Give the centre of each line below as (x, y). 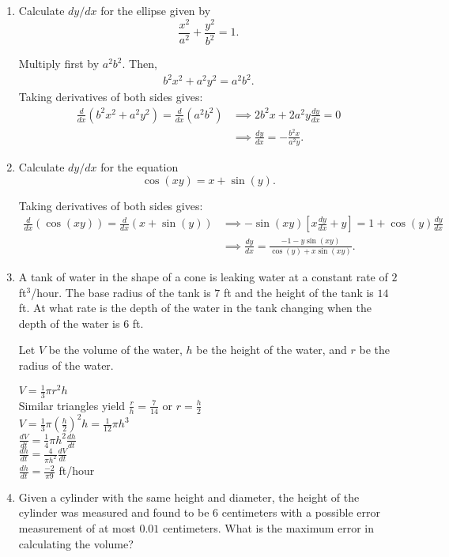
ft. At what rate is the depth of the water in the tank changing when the (195, 308)
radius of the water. (66, 365)
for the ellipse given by (156, 10)
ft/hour (77, 470)
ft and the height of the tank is (298, 292)
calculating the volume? (76, 543)
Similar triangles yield (72, 405)
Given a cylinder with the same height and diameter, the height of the (189, 497)
